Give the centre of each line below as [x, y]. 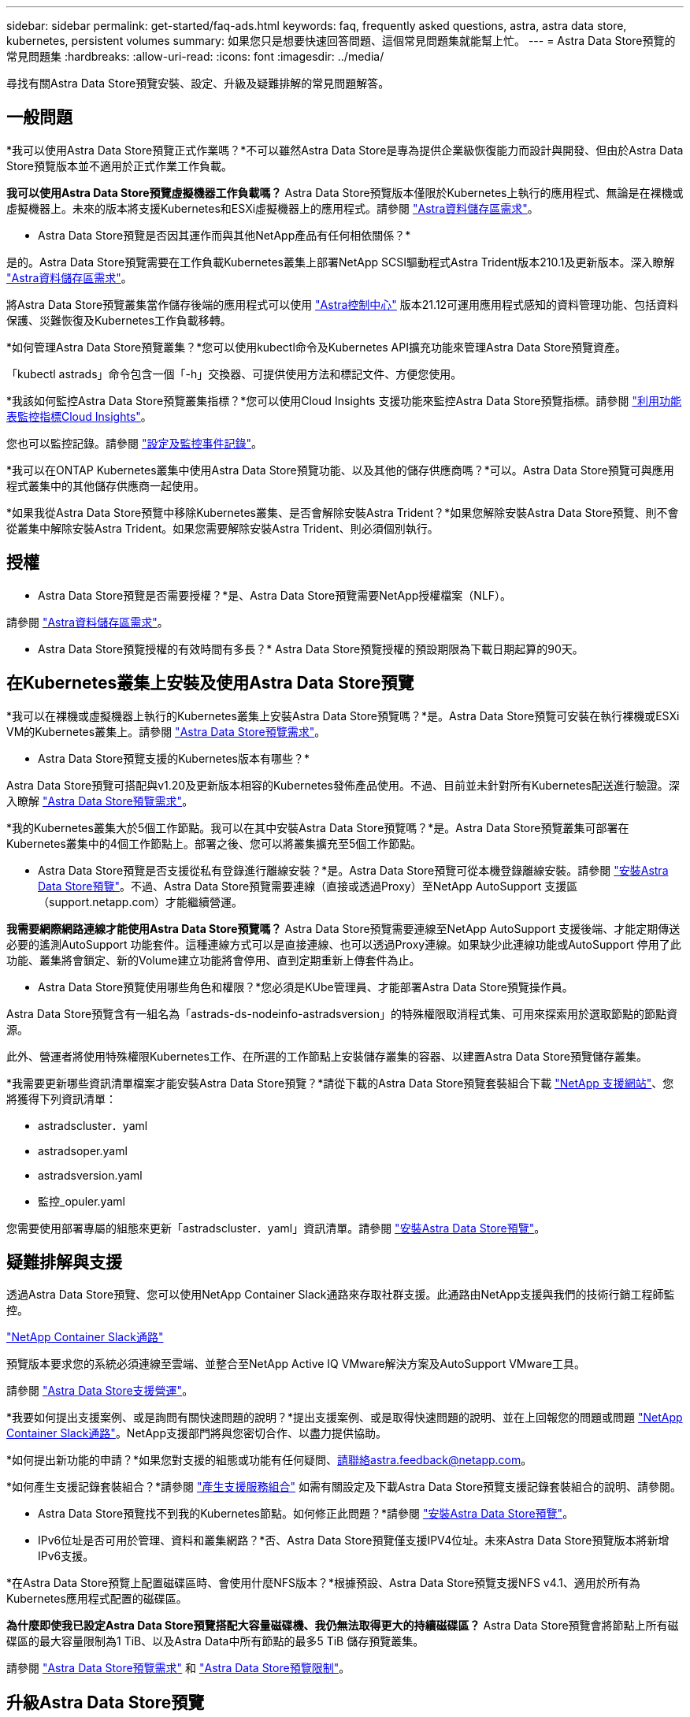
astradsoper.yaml [83, 1150]
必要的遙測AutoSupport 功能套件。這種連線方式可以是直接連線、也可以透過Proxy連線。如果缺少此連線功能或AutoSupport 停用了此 [344, 944]
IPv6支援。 [66, 1556]
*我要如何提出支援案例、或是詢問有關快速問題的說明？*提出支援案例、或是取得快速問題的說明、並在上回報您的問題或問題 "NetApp [345, 1418]
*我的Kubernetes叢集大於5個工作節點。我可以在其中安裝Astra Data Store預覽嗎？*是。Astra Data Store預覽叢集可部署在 [318, 827]
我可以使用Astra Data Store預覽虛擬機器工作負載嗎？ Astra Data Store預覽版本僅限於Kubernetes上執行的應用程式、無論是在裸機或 [345, 192]
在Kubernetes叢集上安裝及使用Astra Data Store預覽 [210, 683]
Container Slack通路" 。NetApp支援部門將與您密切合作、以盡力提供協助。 [197, 1433]
